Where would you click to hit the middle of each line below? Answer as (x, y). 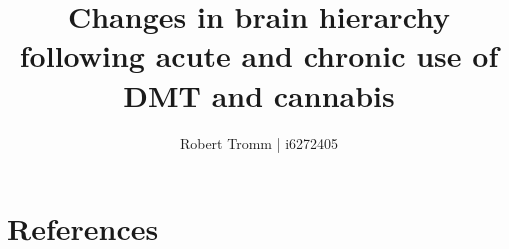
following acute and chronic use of (259, 55)
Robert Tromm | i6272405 (259, 142)
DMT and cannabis (259, 94)
